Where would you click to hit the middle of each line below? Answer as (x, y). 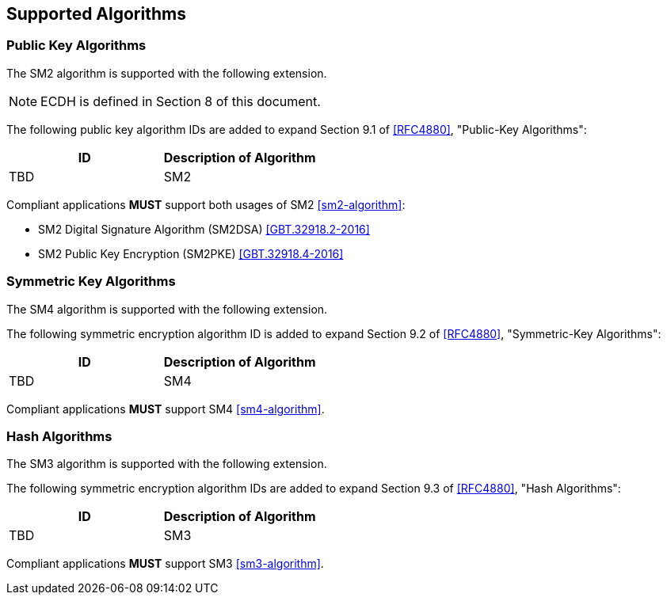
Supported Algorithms (96, 14)
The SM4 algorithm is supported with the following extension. (167, 309)
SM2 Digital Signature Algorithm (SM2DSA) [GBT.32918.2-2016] (204, 229)
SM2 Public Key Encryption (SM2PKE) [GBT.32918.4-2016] (191, 253)
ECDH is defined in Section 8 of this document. (181, 101)
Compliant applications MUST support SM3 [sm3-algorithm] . (165, 564)
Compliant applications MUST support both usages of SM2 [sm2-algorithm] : (206, 204)
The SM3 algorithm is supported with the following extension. (167, 464)
